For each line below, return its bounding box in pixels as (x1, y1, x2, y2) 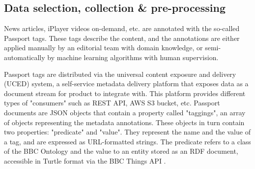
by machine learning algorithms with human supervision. (47, 52, 219, 62)
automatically (4, 52, 45, 62)
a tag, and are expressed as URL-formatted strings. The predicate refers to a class (4, 136, 251, 146)
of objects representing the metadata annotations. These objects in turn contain (4, 117, 245, 127)
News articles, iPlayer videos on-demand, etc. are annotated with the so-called (4, 23, 240, 34)
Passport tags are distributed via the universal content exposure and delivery (4, 68, 236, 79)
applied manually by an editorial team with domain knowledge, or (4, 42, 203, 53)
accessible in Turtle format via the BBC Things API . (4, 155, 166, 166)
